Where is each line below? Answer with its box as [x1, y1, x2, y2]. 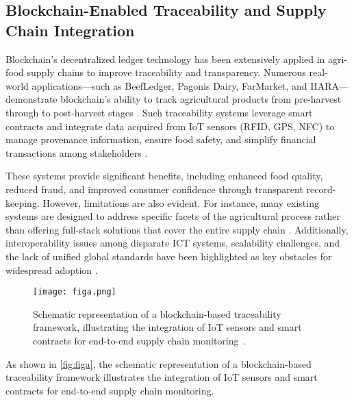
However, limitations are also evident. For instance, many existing [42, 195, 319, 210]
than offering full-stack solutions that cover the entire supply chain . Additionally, [5, 222, 349, 236]
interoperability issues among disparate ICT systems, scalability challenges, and [5, 236, 340, 250]
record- [306, 181, 336, 196]
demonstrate [5, 92, 58, 106]
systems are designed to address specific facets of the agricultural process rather [5, 209, 341, 223]
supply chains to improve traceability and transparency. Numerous [27, 65, 306, 79]
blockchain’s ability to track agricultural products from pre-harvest [60, 92, 342, 106]
